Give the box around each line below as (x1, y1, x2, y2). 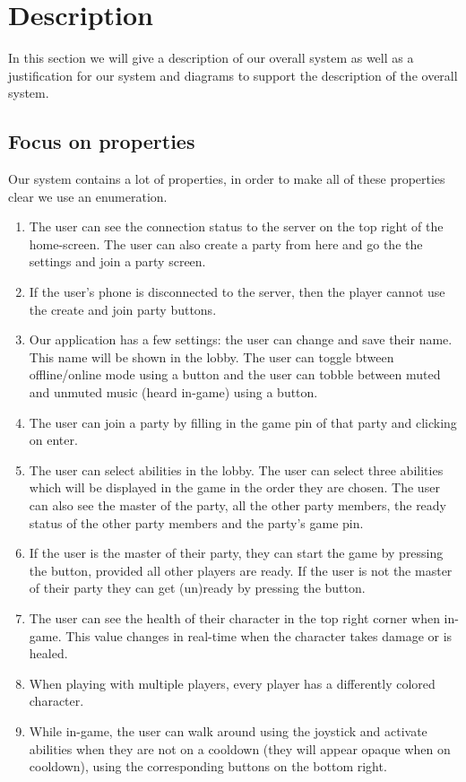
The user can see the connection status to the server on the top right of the (29, 217, 444, 236)
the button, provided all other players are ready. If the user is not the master (29, 560, 453, 579)
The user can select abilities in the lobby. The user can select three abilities (29, 460, 444, 479)
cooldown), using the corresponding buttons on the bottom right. (29, 757, 387, 776)
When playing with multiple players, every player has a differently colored (29, 673, 436, 692)
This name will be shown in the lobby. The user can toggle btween (29, 347, 394, 366)
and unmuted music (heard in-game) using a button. (29, 383, 318, 402)
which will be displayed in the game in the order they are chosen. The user (29, 478, 440, 497)
